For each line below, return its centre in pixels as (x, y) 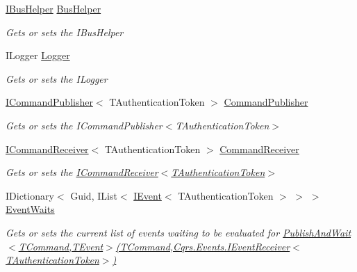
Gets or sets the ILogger (57, 78)
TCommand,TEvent (61, 246)
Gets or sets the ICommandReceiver (82, 172)
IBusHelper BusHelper (53, 8)
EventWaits (30, 209)
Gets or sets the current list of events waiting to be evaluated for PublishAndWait (178, 232)
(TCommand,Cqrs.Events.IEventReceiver (203, 246)
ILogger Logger (38, 55)
